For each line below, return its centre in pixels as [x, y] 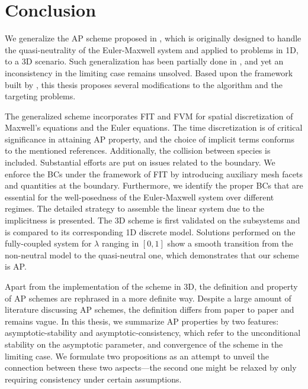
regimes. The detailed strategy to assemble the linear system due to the [135, 208]
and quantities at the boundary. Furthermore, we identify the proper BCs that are [154, 185]
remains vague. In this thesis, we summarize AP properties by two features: [142, 321]
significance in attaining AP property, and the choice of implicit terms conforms [150, 139]
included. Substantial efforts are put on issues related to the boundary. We [140, 162]
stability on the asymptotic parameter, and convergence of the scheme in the [144, 344]
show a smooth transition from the [230, 243]
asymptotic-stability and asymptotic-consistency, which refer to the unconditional [153, 333]
